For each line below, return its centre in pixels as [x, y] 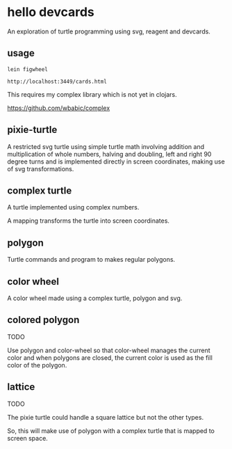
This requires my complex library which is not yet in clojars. [92, 94]
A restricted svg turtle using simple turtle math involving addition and [106, 146]
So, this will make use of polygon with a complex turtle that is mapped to [111, 431]
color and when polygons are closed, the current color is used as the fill [110, 357]
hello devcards [51, 12]
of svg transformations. [41, 168]
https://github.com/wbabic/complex [59, 108]
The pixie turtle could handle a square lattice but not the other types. [105, 417]
